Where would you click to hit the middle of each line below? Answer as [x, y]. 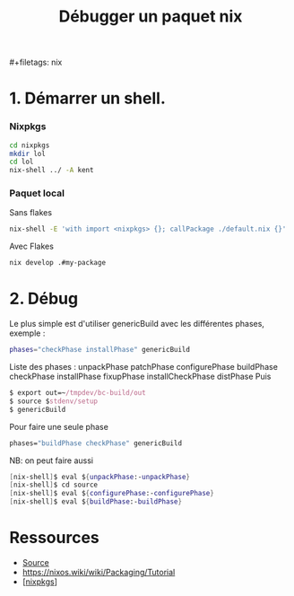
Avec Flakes [31, 246]
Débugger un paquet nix [151, 17]
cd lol [22, 162]
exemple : [27, 333]
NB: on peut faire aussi [52, 460]
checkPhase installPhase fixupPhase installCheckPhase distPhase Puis [140, 377]
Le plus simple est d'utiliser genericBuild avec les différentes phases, [137, 324]
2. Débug [44, 299]
